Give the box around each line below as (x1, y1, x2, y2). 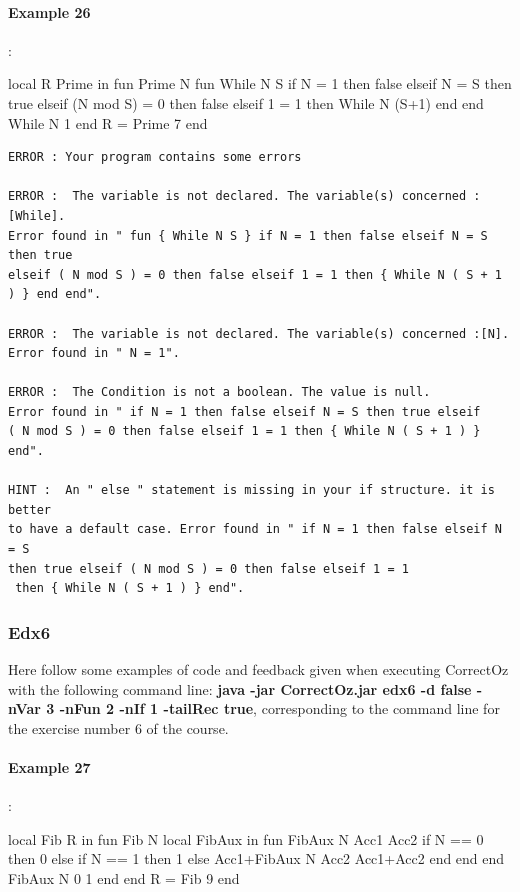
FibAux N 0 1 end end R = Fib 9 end (8, 868, 240, 888)
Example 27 (8, 757, 91, 778)
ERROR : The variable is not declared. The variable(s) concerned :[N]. (8, 326, 510, 341)
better (8, 502, 51, 517)
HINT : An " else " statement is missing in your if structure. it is (8, 483, 495, 498)
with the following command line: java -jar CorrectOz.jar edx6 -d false (8, 678, 472, 699)
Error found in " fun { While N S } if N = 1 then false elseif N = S (8, 228, 488, 243)
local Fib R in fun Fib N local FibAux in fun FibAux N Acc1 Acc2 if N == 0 (8, 828, 484, 849)
